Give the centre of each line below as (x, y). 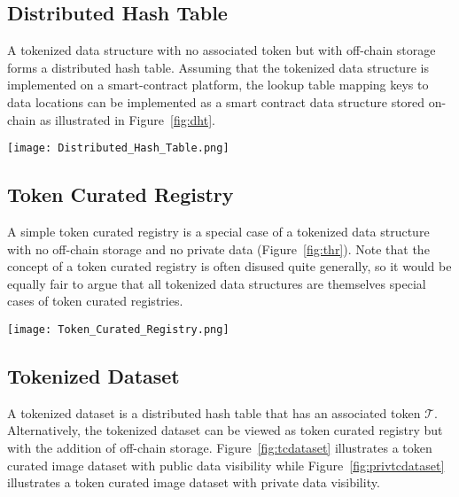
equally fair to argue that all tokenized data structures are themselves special (217, 283)
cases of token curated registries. (95, 301)
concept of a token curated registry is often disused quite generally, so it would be (229, 266)
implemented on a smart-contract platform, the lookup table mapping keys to (218, 85)
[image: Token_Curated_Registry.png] (118, 330)
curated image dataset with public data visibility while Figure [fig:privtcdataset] (226, 465)
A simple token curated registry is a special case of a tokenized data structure (218, 232)
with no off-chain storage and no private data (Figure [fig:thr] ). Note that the (218, 248)
